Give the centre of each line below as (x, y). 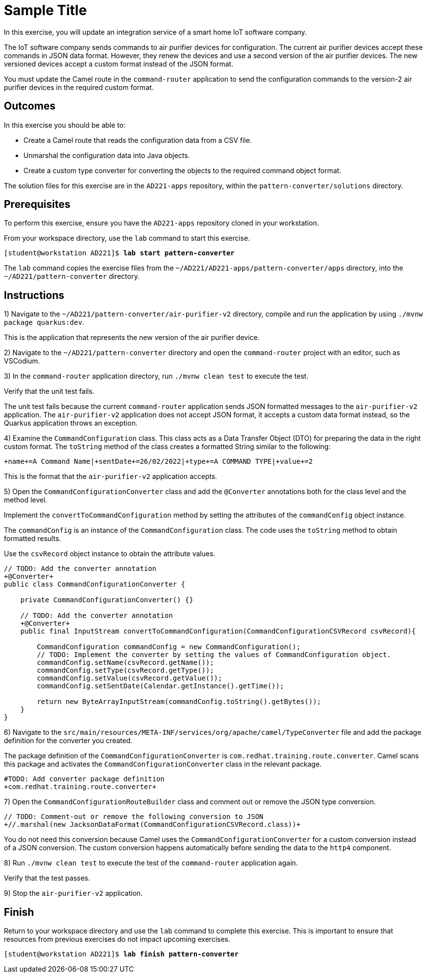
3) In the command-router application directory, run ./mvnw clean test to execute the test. (156, 376)
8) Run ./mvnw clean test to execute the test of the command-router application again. (151, 863)
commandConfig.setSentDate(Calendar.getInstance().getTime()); (160, 686)
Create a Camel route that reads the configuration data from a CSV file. (138, 140)
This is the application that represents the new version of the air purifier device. (132, 338)
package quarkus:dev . (44, 322)
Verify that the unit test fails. (49, 391)
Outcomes (30, 106)
